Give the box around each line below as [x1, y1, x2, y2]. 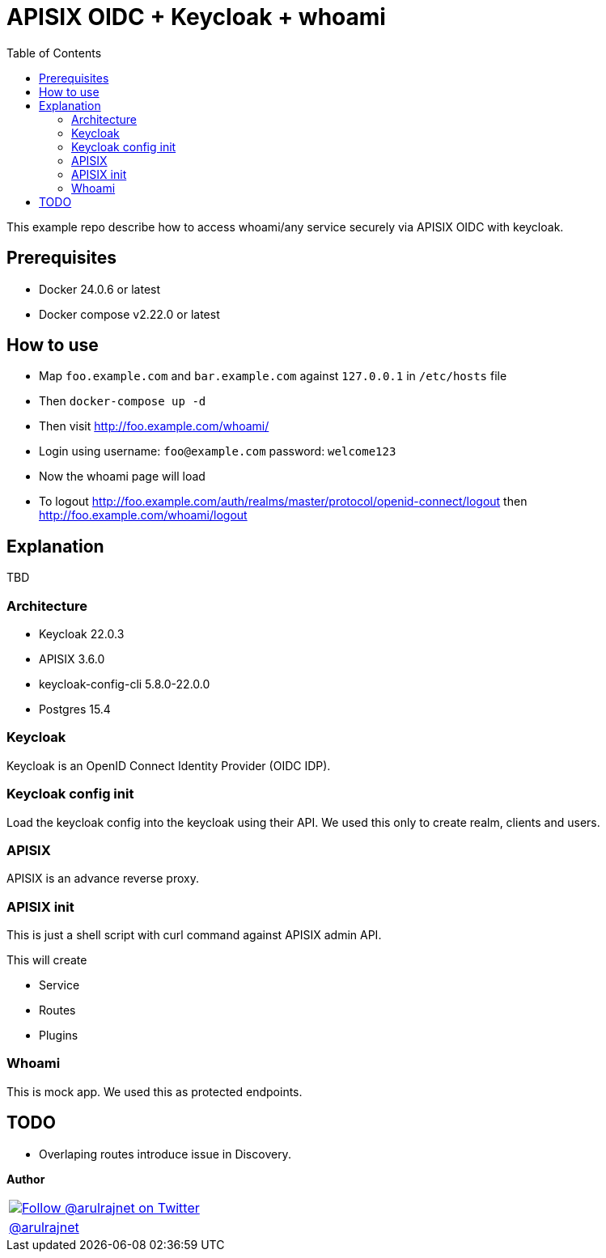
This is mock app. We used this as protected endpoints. [6, 1084, 303, 1099]
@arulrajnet [9, 1218, 79, 1235]
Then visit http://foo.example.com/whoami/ [39, 419, 269, 434]
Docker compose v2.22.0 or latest [39, 307, 220, 321]
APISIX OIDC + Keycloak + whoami [6, 3, 386, 31]
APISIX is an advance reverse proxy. [6, 871, 199, 886]
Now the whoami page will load [39, 469, 206, 484]
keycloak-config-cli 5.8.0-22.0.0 [39, 677, 210, 692]
